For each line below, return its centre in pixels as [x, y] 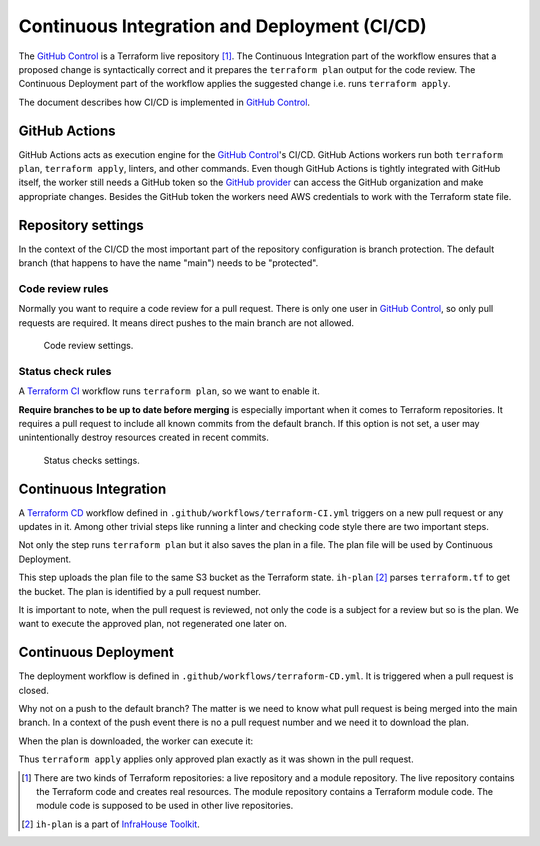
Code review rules [63, 288]
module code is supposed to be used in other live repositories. [165, 806]
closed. [33, 690]
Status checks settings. [91, 460]
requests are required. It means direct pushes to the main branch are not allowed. [186, 322]
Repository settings [81, 225]
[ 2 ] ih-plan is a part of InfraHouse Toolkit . [110, 824]
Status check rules [65, 371]
